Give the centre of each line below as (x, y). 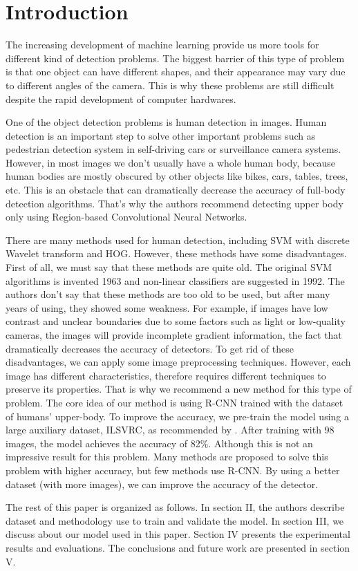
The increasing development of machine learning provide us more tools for (162, 45)
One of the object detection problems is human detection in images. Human (166, 122)
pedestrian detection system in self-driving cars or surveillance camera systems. (173, 149)
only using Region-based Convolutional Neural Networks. (126, 217)
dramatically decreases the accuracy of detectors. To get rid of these (150, 348)
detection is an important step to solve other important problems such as (161, 135)
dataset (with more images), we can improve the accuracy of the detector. (162, 484)
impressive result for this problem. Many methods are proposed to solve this (167, 457)
